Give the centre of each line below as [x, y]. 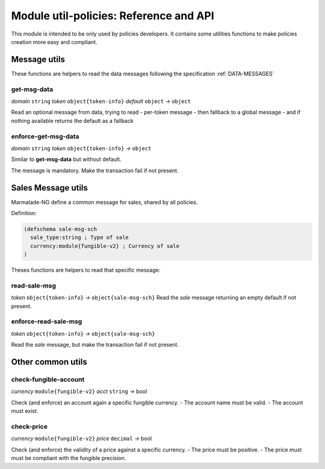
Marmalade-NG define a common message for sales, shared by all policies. [104, 202]
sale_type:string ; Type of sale [79, 238]
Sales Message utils [50, 188]
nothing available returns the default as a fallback [72, 121]
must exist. [25, 411]
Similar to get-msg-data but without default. [66, 159]
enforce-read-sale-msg [47, 321]
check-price [29, 426]
